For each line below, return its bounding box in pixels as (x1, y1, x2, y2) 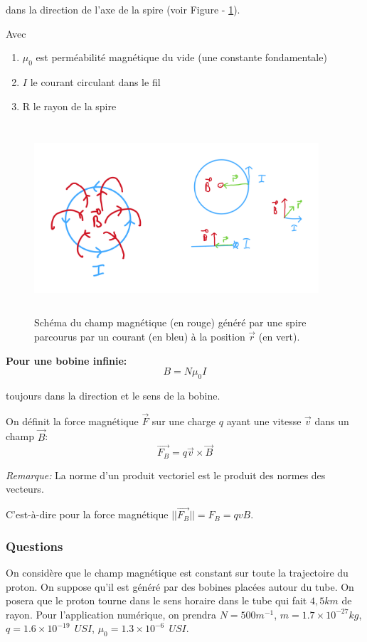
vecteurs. (6, 481, 44, 496)
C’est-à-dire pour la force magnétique (6, 507, 169, 522)
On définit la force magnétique (6, 413, 139, 428)
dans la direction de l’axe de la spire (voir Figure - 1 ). (6, 2, 240, 16)
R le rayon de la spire (22, 98, 117, 113)
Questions (6, 537, 63, 555)
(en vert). (258, 329, 300, 344)
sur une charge (151, 413, 216, 428)
